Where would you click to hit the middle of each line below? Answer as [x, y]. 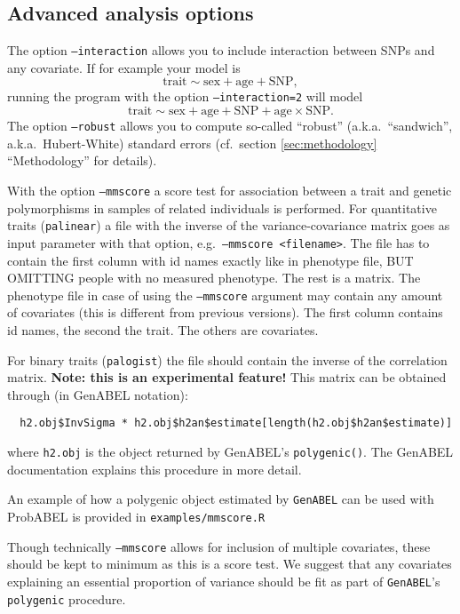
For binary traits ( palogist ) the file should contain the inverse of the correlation [227, 359]
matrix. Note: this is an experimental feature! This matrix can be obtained [227, 377]
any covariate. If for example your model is [124, 67]
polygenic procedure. [67, 598]
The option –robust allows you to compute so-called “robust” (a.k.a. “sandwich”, [230, 126]
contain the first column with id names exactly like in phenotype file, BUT [210, 260]
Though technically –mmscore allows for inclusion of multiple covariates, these [219, 546]
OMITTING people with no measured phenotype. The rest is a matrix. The [214, 278]
